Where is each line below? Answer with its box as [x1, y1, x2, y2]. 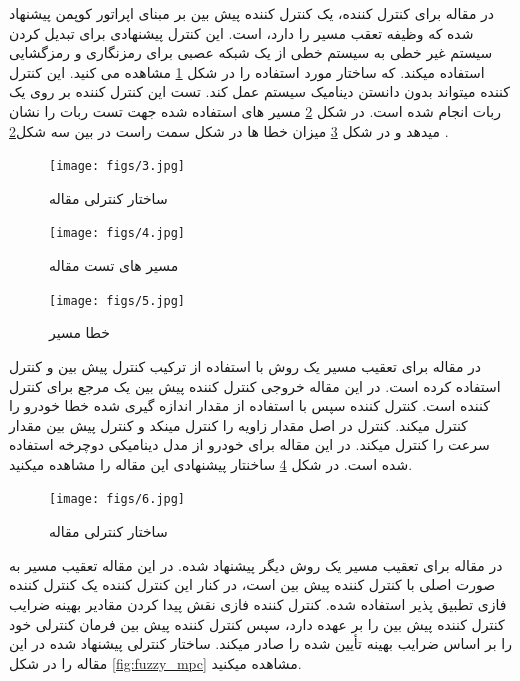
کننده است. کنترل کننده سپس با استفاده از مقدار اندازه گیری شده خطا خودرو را [9, 395, 490, 416]
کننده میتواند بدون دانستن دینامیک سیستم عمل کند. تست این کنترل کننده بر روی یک [9, 81, 511, 102]
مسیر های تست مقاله [49, 255, 179, 276]
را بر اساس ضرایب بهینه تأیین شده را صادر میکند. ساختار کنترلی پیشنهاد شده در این [9, 633, 513, 654]
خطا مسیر [49, 322, 111, 343]
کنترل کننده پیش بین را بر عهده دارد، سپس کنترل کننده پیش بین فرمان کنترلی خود [9, 613, 505, 634]
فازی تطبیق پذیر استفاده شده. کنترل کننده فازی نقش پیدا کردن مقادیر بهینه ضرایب [9, 593, 507, 614]
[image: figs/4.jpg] [49, 226, 186, 241]
